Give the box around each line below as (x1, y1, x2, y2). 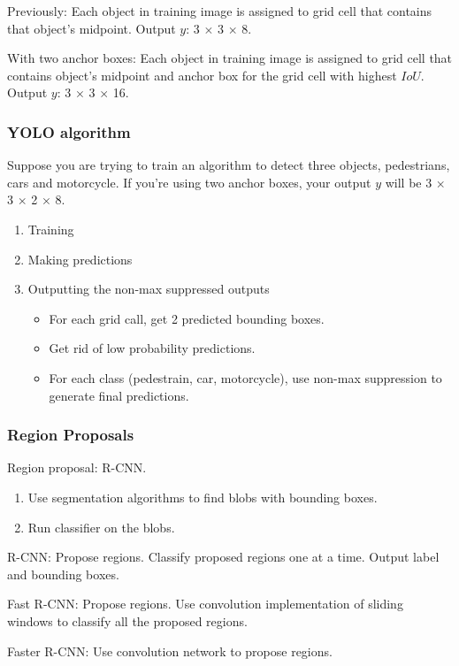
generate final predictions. (49, 386, 189, 404)
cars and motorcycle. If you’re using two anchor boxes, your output (7, 172, 371, 191)
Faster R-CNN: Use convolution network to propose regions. (7, 641, 333, 660)
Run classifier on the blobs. (27, 517, 175, 536)
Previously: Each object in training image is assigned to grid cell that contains (7, 2, 432, 19)
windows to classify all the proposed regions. (7, 611, 248, 630)
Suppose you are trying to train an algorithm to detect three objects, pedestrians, (7, 156, 450, 174)
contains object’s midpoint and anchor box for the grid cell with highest (7, 65, 397, 84)
